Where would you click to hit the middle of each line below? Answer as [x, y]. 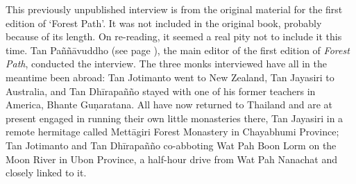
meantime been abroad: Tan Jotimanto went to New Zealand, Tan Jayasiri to [170, 77]
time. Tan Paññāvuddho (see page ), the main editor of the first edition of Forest [178, 50]
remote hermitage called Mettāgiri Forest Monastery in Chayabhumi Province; [172, 132]
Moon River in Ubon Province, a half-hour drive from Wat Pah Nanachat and [172, 159]
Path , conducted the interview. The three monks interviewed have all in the [167, 64]
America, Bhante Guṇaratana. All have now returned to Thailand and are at [169, 104]
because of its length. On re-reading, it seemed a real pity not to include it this [174, 36]
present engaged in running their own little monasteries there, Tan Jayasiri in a [175, 118]
